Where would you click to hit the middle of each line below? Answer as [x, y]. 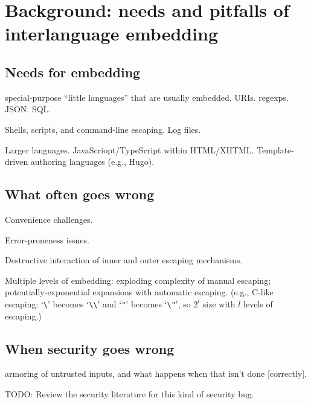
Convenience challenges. [49, 219]
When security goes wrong [90, 348]
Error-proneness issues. [47, 239]
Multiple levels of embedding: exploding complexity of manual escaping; [138, 280]
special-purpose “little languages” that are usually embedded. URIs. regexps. [147, 97]
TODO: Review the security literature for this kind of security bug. [130, 393]
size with [219, 303]
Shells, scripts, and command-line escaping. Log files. [103, 129]
